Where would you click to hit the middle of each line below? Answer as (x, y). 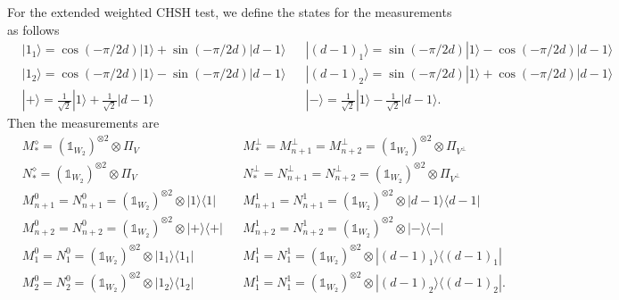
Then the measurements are (83, 123)
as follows (33, 29)
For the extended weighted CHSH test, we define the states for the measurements (230, 12)
